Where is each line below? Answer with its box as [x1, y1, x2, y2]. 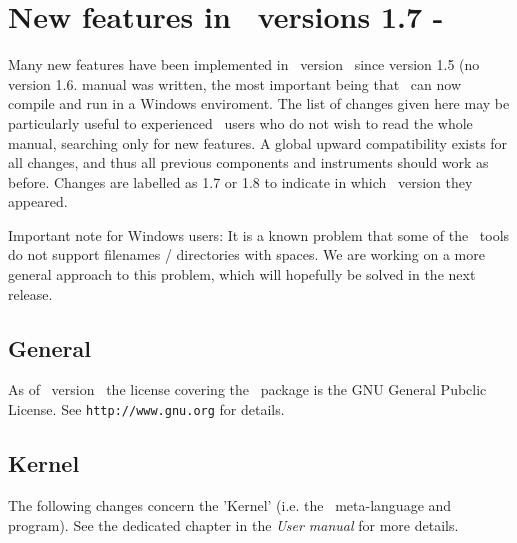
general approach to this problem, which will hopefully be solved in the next [8, 264, 476, 285]
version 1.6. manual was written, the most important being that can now [8, 73, 462, 94]
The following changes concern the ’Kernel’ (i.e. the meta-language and [8, 494, 452, 515]
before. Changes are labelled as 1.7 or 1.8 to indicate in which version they [8, 171, 473, 192]
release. [8, 283, 53, 304]
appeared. [8, 191, 68, 212]
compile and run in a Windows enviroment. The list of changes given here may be [8, 93, 510, 114]
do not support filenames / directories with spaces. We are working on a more [8, 244, 485, 265]
